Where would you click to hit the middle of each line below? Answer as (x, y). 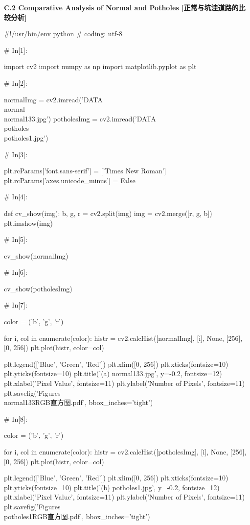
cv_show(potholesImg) (38, 288)
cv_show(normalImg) (36, 255)
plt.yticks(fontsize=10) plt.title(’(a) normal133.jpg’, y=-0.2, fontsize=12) (113, 373)
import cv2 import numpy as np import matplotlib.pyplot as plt (100, 66)
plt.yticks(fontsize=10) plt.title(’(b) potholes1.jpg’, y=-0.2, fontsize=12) (112, 487)
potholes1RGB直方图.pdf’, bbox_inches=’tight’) (77, 516)
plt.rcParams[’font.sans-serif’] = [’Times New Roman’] (85, 171)
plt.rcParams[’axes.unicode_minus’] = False (70, 180)
